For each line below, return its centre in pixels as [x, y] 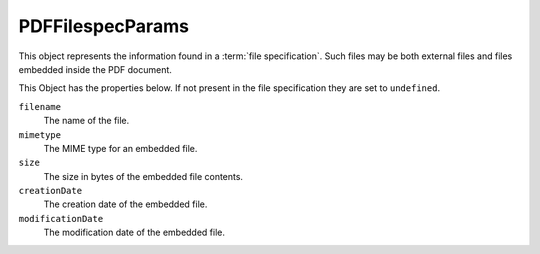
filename [40, 106]
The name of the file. [86, 121]
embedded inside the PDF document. [95, 69]
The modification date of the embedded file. [134, 232]
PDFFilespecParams [104, 26]
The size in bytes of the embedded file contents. [143, 176]
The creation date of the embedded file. [125, 204]
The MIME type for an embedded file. [120, 148]
